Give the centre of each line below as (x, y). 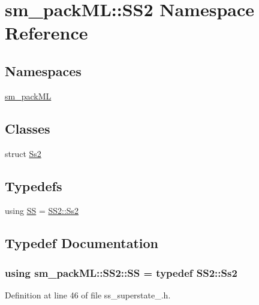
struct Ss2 (23, 153)
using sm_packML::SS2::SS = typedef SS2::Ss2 (121, 272)
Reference (46, 33)
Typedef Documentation (82, 243)
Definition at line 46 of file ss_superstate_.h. (88, 295)
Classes (28, 128)
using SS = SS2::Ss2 (42, 211)
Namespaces (43, 70)
